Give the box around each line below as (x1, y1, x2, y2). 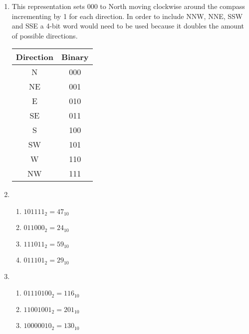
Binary (61, 51, 89, 63)
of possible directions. (11, 30, 78, 40)
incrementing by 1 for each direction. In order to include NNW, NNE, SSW (11, 10, 243, 21)
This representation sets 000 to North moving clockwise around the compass (11, 1, 245, 11)
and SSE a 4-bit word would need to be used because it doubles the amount (11, 20, 244, 31)
